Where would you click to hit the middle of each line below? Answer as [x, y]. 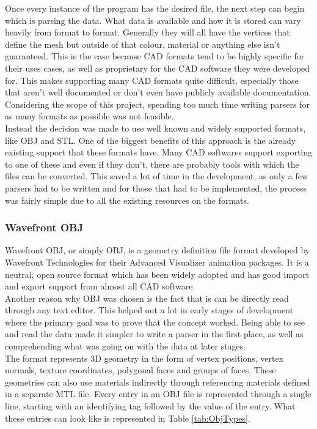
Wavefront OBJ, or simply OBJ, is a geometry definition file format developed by [158, 250]
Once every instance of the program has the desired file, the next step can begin [155, 8]
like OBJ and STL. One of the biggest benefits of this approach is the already [151, 140]
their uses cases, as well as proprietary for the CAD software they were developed [158, 68]
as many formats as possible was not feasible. [89, 116]
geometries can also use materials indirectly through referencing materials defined [158, 382]
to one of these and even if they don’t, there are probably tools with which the [152, 164]
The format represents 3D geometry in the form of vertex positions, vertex [144, 358]
